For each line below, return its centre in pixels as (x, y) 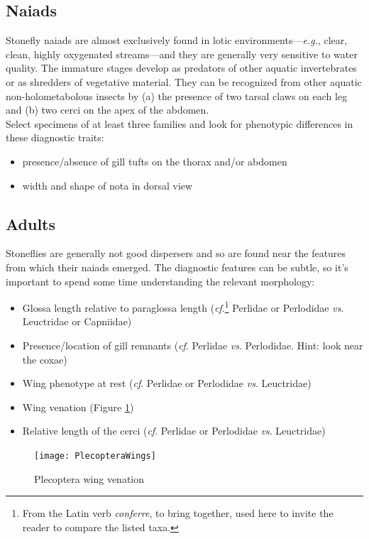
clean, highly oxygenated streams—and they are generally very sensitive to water (182, 54)
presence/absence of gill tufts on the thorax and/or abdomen (155, 161)
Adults (31, 223)
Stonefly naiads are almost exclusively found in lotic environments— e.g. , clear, (177, 40)
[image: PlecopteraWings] (95, 456)
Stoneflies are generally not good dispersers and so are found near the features (176, 253)
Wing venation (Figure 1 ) (78, 407)
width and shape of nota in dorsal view (108, 185)
